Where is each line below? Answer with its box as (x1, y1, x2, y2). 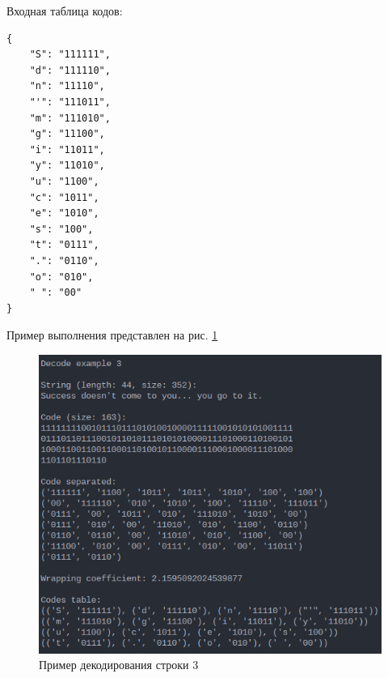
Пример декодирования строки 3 (39, 656, 199, 673)
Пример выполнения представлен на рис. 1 (6, 326, 218, 343)
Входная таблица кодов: (6, 2, 123, 19)
